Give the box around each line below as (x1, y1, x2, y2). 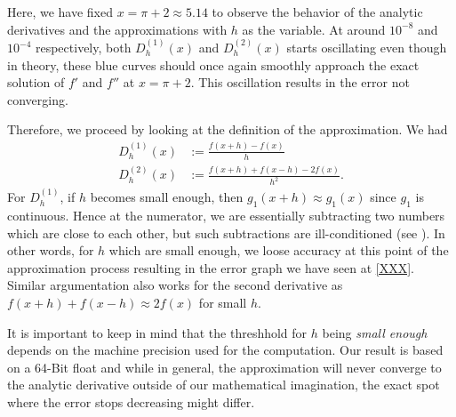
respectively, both (35, 38, 132, 56)
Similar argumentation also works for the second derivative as (7, 276, 343, 294)
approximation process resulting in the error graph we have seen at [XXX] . (7, 258, 414, 277)
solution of (7, 73, 65, 92)
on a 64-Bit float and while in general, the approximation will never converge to (7, 357, 442, 376)
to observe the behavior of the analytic (212, 3, 423, 20)
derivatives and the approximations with (7, 20, 228, 38)
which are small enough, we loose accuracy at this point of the (108, 241, 449, 260)
